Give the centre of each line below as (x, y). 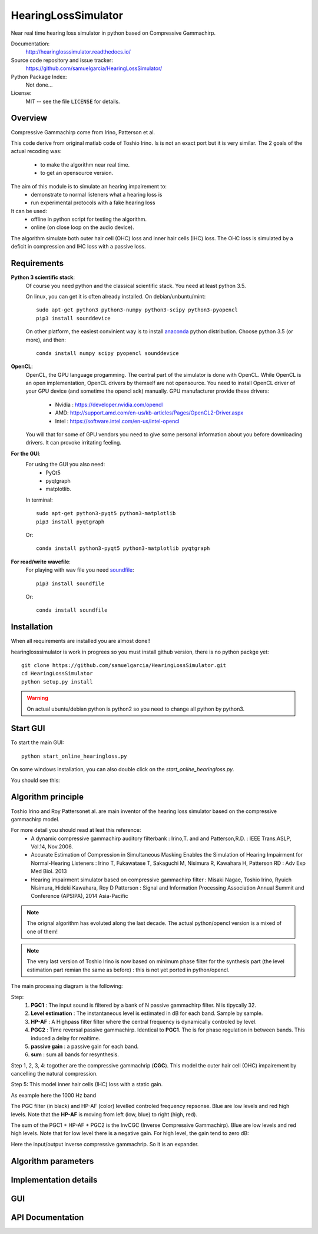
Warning (37, 698)
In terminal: (39, 500)
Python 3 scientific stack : (43, 277)
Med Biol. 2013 (49, 871)
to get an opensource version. (77, 173)
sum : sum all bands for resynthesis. (75, 1054)
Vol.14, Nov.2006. (52, 847)
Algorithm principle (47, 797)
